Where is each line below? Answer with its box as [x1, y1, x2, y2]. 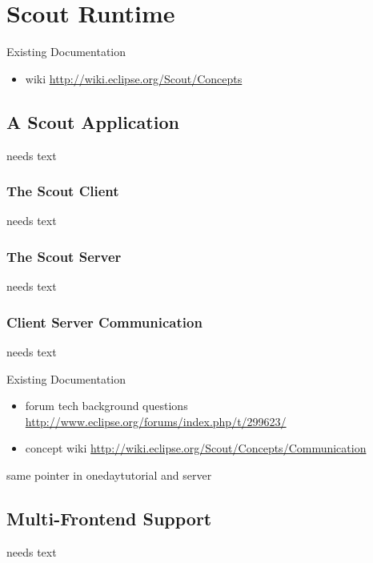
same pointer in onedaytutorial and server [6, 466, 212, 483]
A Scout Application [6, 109, 179, 134]
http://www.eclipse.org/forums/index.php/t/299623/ [25, 412, 287, 429]
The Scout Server [6, 246, 122, 266]
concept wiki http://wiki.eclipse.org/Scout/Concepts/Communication [25, 440, 367, 456]
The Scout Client [6, 181, 119, 201]
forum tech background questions [25, 397, 188, 414]
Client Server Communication [6, 312, 203, 332]
